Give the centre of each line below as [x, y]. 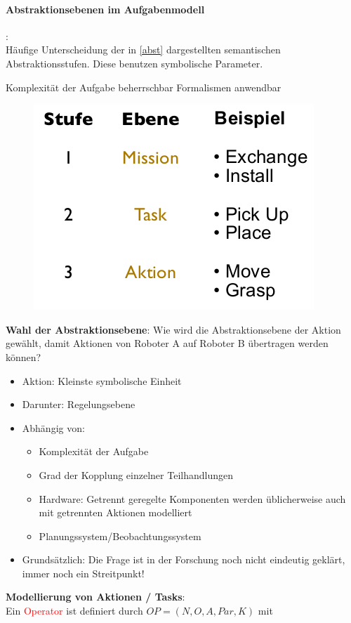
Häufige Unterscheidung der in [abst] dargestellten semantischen [143, 50]
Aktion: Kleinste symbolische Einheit [102, 380]
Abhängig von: [53, 427]
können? [24, 356]
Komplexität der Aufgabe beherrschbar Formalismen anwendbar [144, 87]
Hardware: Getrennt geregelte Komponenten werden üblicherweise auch [192, 498]
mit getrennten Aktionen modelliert [115, 512]
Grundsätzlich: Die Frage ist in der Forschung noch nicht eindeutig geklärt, [184, 559]
